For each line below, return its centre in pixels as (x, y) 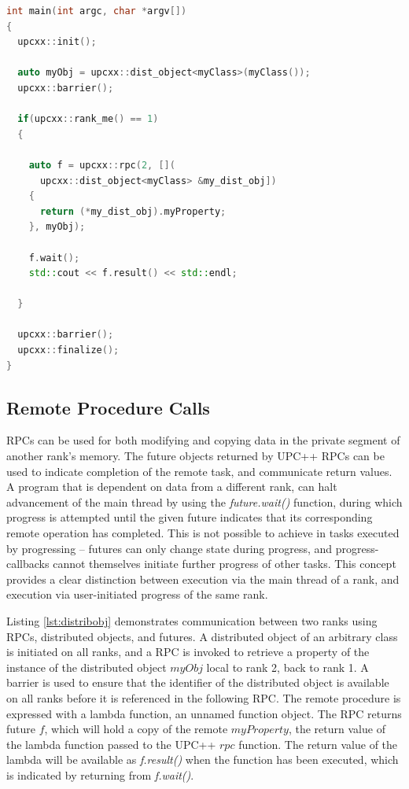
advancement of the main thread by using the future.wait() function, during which (204, 501)
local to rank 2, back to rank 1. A (287, 667)
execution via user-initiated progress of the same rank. (137, 594)
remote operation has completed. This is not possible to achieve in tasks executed (203, 533)
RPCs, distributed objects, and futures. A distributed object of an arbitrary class (202, 636)
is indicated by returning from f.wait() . (100, 774)
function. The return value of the (318, 744)
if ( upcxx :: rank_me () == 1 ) (88, 119)
